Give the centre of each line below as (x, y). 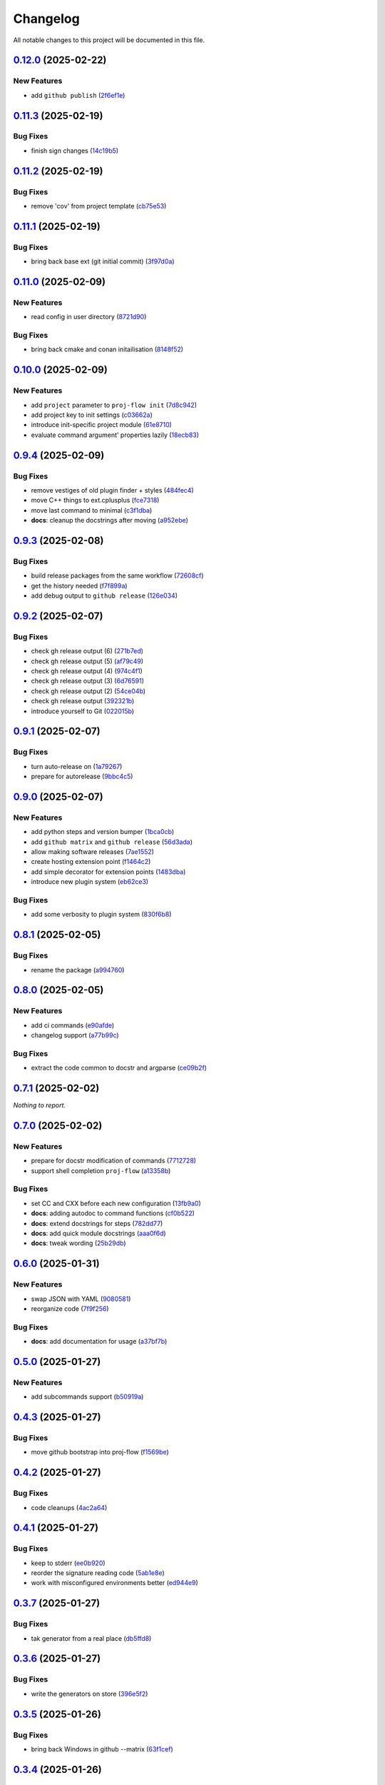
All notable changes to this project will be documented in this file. (109, 40)
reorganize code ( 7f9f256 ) (70, 1308)
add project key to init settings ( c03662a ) (92, 415)
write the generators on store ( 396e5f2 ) (89, 1694)
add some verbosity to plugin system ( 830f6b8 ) (101, 915)
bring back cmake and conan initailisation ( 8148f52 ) (107, 349)
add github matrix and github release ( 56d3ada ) (112, 842)
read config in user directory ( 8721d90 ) (89, 317)
